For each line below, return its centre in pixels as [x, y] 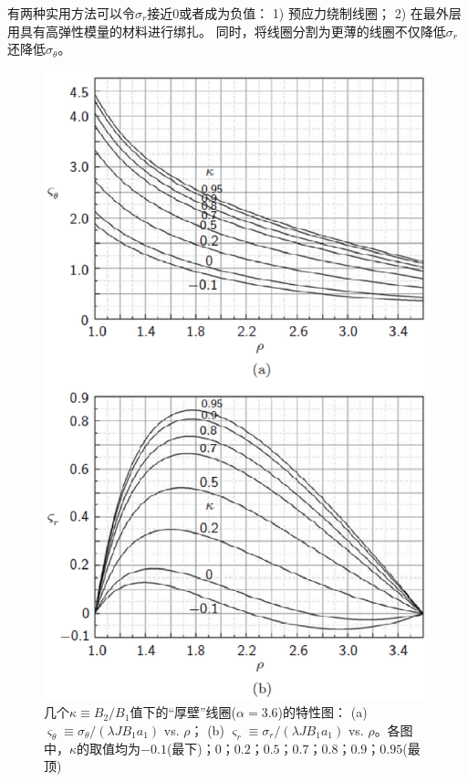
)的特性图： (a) [322, 712]
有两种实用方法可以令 [71, 13]
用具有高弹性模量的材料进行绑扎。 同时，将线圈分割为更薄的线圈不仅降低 [227, 31]
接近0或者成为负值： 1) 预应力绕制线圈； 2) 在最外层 [304, 13]
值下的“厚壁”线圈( [183, 712]
